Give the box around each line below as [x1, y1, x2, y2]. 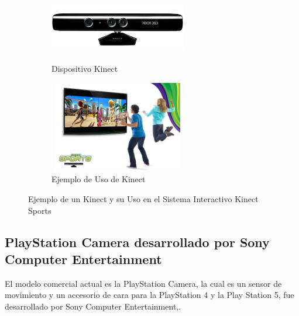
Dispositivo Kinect [51, 62, 118, 74]
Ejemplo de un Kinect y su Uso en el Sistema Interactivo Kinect [28, 192, 259, 204]
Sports [28, 204, 51, 216]
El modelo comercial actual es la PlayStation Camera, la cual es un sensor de [5, 277, 282, 289]
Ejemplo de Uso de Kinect [51, 173, 146, 185]
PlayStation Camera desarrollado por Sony [5, 232, 270, 251]
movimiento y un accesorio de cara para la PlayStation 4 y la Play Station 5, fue [5, 289, 294, 301]
